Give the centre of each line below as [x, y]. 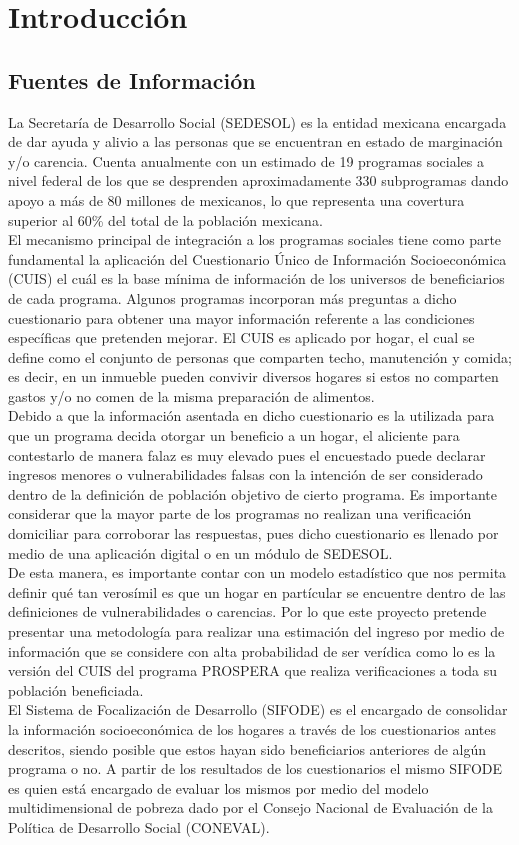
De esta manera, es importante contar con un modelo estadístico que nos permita [257, 572]
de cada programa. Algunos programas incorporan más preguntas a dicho [232, 297]
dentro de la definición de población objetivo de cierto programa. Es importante [252, 493]
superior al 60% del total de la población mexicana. [165, 219]
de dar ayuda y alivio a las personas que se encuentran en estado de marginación [255, 141]
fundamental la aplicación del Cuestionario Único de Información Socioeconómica [257, 258]
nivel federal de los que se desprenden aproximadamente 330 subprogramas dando [258, 180]
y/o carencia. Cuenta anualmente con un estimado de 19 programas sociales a [246, 160]
